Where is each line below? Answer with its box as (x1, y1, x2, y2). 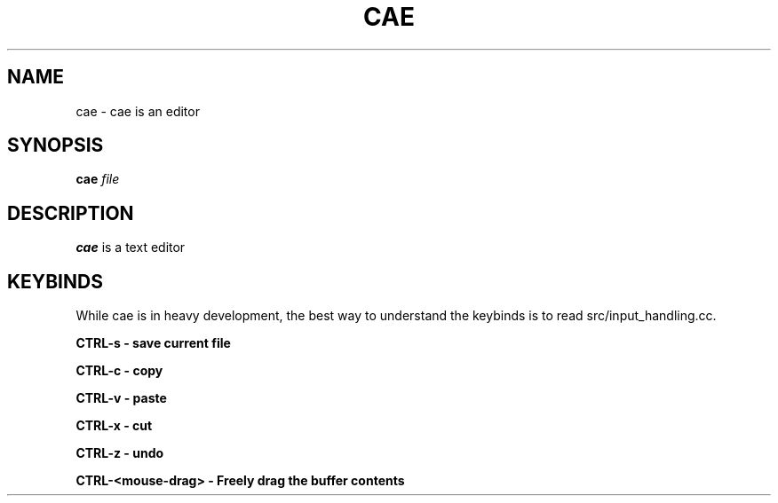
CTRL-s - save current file (75, 335, 231, 351)
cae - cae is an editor (75, 103, 200, 119)
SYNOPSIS (7, 134, 104, 157)
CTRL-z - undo (75, 445, 164, 461)
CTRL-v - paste (75, 390, 167, 406)
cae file (75, 171, 120, 187)
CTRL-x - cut (75, 418, 153, 434)
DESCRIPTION (7, 201, 134, 224)
